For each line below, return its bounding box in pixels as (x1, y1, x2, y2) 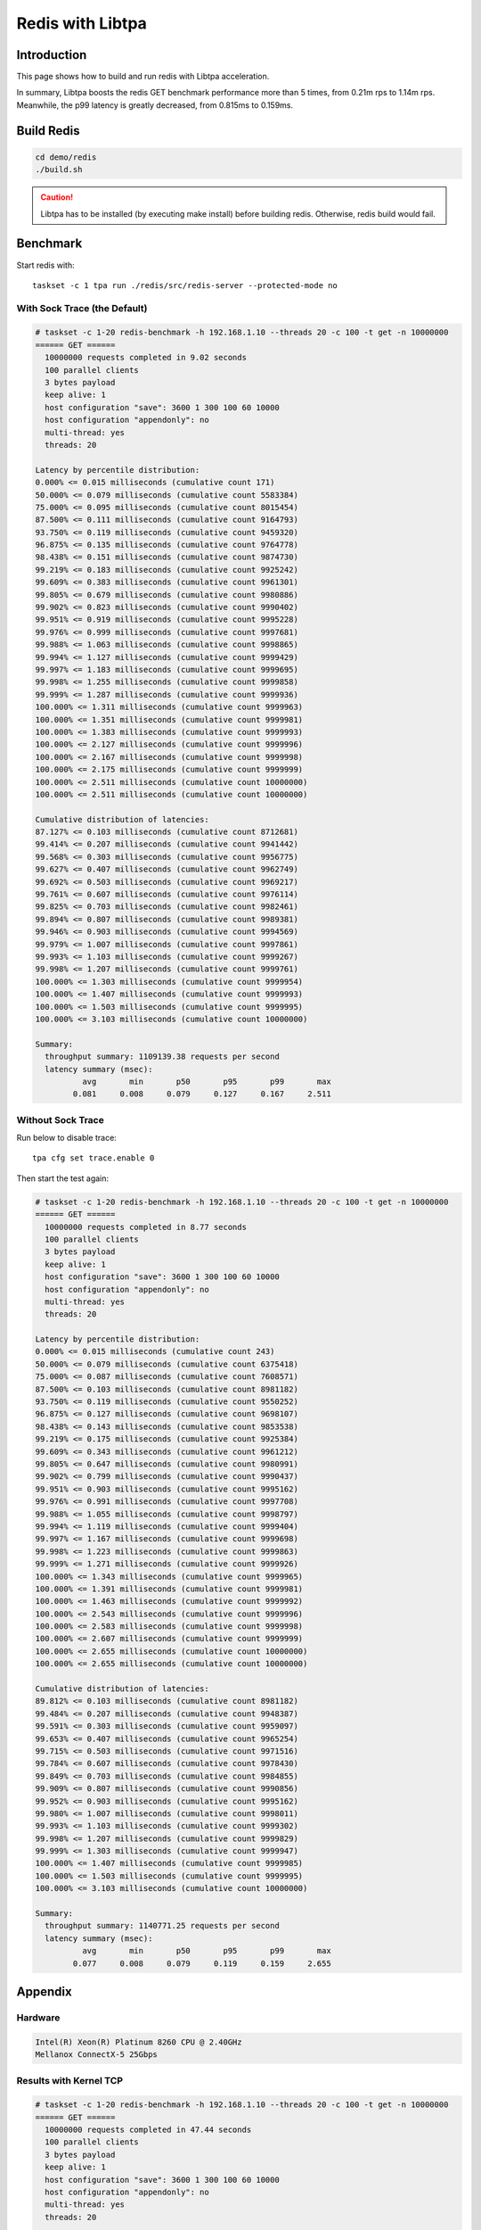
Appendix (16, 1985, 72, 2000)
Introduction (16, 47, 87, 62)
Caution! (40, 192, 74, 202)
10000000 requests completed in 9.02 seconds (45, 352, 247, 363)
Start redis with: (16, 260, 75, 270)
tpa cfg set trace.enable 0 (32, 1153, 155, 1163)
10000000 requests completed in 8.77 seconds (45, 1222, 247, 1232)
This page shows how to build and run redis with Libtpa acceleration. (16, 71, 270, 82)
